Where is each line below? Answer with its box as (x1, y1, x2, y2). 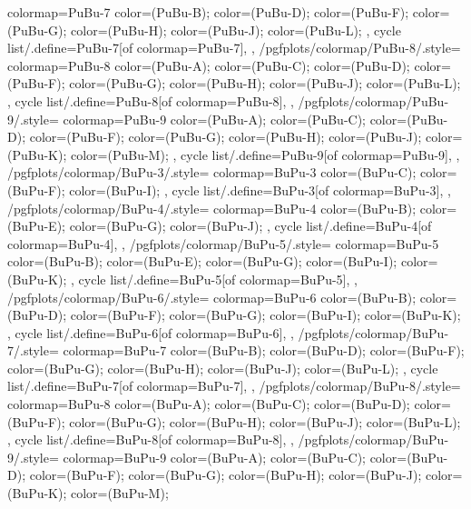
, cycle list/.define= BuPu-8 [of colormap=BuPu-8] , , (7, 430, 294, 449)
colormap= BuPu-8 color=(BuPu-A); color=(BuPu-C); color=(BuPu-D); (7, 394, 410, 414)
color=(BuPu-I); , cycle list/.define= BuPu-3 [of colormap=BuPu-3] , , (69, 180, 451, 199)
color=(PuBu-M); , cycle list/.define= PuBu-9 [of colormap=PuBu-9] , (71, 145, 452, 164)
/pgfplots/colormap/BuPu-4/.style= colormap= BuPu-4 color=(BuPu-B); (7, 198, 417, 217)
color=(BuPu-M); (71, 484, 169, 503)
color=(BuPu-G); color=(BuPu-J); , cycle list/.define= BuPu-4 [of (69, 216, 432, 235)
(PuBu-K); (7, 145, 67, 164)
